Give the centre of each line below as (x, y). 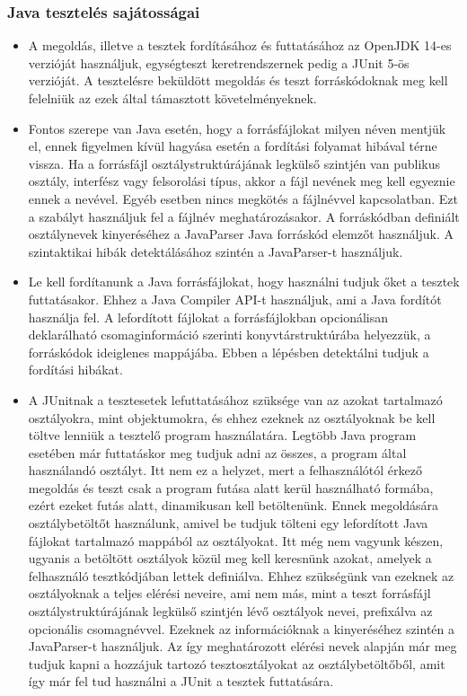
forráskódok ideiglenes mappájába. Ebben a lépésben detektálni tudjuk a (229, 352)
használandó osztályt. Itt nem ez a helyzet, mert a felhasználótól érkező (225, 470)
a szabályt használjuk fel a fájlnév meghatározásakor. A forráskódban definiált (244, 216)
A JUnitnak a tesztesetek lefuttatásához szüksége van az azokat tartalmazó (235, 399)
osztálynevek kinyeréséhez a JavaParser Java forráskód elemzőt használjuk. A (241, 234)
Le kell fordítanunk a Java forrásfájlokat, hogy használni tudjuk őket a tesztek (244, 282)
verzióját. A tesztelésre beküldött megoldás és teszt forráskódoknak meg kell (238, 80)
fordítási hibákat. (75, 370)
